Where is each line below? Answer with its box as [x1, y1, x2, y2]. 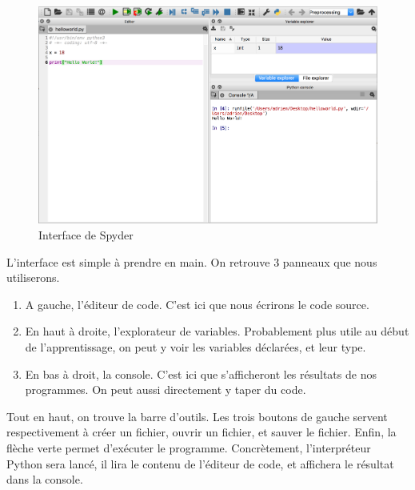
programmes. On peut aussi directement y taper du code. [25, 381, 306, 398]
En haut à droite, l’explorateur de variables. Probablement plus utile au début [25, 323, 409, 339]
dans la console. [6, 471, 83, 488]
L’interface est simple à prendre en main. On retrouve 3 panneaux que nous [6, 253, 377, 270]
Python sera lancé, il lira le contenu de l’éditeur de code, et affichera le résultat [6, 455, 394, 472]
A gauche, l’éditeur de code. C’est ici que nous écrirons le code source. [25, 295, 369, 312]
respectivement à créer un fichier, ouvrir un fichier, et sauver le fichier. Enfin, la [6, 424, 397, 440]
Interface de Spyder [38, 227, 134, 243]
